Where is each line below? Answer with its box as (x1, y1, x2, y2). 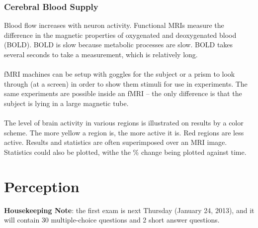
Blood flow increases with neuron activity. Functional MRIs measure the (4, 20, 224, 30)
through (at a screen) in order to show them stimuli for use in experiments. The (4, 78, 248, 89)
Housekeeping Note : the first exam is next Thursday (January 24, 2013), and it (4, 205, 255, 215)
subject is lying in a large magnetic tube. (4, 98, 129, 108)
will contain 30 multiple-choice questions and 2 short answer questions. (4, 215, 220, 225)
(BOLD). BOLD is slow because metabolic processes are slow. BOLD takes (4, 39, 233, 50)
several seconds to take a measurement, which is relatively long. (4, 49, 198, 59)
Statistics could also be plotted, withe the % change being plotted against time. (4, 146, 247, 157)
